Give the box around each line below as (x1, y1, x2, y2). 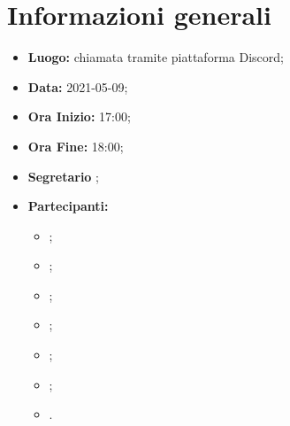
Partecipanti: (27, 197, 109, 215)
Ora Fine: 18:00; (27, 136, 124, 155)
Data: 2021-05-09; (27, 77, 128, 96)
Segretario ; (27, 167, 99, 185)
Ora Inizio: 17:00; (27, 107, 131, 126)
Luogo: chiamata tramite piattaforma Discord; (27, 48, 284, 66)
